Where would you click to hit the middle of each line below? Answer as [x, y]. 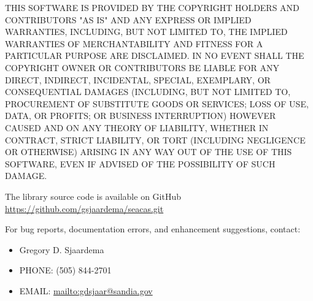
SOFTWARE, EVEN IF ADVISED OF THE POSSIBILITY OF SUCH [140, 163]
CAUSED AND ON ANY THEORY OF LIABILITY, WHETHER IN [137, 127]
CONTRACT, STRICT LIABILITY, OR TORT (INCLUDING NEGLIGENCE [155, 139]
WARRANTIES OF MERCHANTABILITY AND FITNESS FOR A [134, 43]
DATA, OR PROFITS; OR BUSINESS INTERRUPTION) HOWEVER [141, 116]
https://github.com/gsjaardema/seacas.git [84, 208]
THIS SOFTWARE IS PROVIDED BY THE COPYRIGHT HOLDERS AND [152, 7]
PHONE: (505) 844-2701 [65, 270]
